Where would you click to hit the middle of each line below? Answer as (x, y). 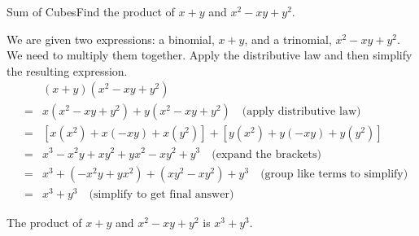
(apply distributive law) (301, 112)
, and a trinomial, (288, 39)
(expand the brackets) (266, 154)
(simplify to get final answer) (161, 194)
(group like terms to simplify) (334, 174)
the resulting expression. (67, 70)
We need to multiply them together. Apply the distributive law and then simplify (209, 55)
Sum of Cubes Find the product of (91, 11)
